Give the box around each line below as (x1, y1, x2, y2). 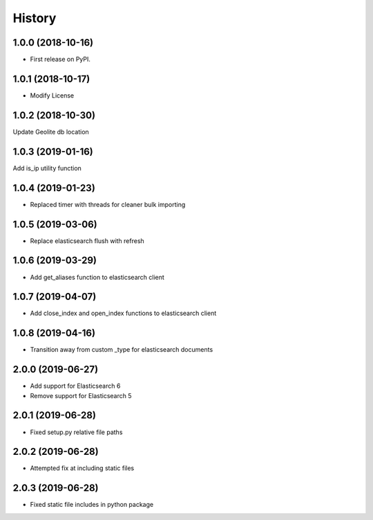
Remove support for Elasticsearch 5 (30, 391, 132, 400)
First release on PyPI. (30, 55, 91, 64)
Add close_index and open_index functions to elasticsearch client (30, 309, 217, 318)
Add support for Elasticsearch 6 (30, 382, 121, 391)
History (12, 10, 57, 26)
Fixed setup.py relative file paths (30, 428, 123, 436)
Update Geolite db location (12, 127, 89, 136)
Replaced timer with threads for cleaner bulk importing (30, 200, 186, 208)
